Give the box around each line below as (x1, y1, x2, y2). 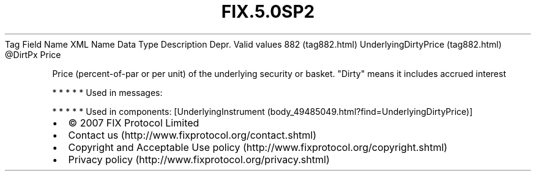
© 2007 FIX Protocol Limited (68, 116, 199, 129)
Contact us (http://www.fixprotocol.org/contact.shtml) (68, 128, 317, 141)
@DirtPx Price (5, 49, 61, 60)
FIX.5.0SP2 (221, 1, 315, 22)
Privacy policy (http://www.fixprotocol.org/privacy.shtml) (68, 153, 330, 166)
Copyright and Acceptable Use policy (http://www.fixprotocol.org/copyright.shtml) (68, 141, 448, 153)
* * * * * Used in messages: (52, 87, 163, 98)
